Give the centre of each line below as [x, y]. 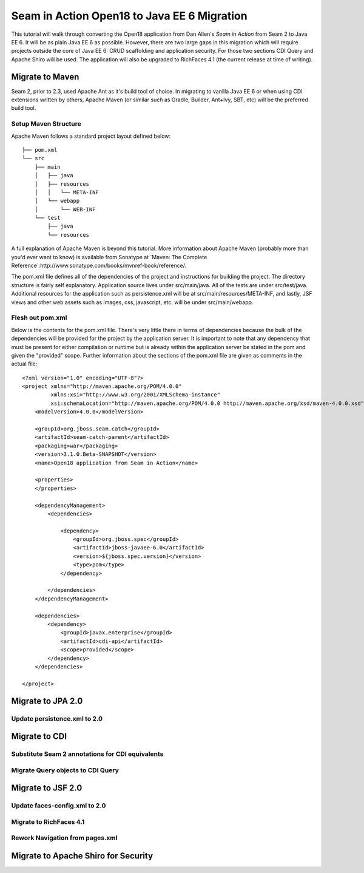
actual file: [24, 364]
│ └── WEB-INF [65, 209]
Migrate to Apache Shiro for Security [82, 856]
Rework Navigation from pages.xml [64, 838]
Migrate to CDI [39, 737]
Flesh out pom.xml [39, 318]
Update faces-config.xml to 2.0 [59, 806]
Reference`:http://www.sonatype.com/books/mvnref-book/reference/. [99, 266]
